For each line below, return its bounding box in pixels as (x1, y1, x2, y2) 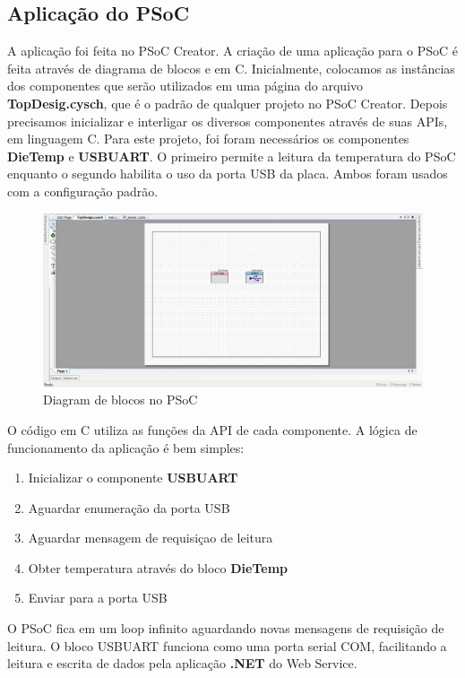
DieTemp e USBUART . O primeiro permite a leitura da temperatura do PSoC (7, 146, 456, 165)
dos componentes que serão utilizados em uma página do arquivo (7, 76, 364, 95)
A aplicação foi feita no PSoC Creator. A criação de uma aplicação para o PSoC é (7, 41, 458, 60)
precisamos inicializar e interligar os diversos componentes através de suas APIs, (7, 111, 448, 130)
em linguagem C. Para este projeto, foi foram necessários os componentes (7, 129, 409, 148)
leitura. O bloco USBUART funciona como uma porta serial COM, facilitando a (7, 636, 447, 655)
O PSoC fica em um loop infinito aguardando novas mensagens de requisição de (7, 619, 444, 638)
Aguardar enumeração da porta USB (28, 498, 230, 517)
